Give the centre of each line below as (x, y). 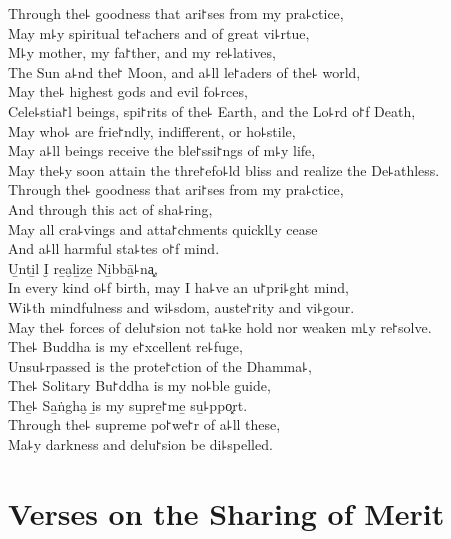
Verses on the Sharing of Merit (226, 512)
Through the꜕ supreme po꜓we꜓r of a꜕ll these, (144, 424)
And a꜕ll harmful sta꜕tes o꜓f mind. (114, 248)
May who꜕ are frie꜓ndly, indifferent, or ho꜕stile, (152, 130)
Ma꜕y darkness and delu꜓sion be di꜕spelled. (140, 444)
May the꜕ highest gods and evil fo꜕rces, (128, 91)
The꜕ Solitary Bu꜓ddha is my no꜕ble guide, (139, 385)
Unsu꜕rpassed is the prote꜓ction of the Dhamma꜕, (160, 365)
